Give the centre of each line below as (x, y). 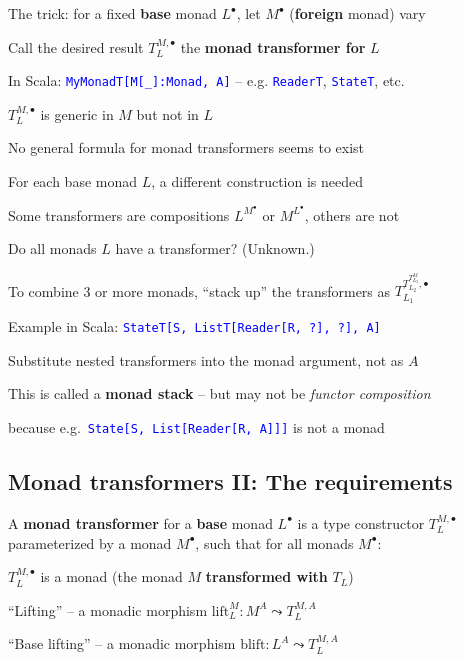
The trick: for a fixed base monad (112, 13)
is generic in (77, 113)
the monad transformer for (273, 46)
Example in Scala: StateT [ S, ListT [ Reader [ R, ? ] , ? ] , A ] (194, 326)
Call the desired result (76, 46)
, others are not (352, 214)
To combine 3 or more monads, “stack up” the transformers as (199, 290)
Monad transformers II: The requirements (230, 481)
